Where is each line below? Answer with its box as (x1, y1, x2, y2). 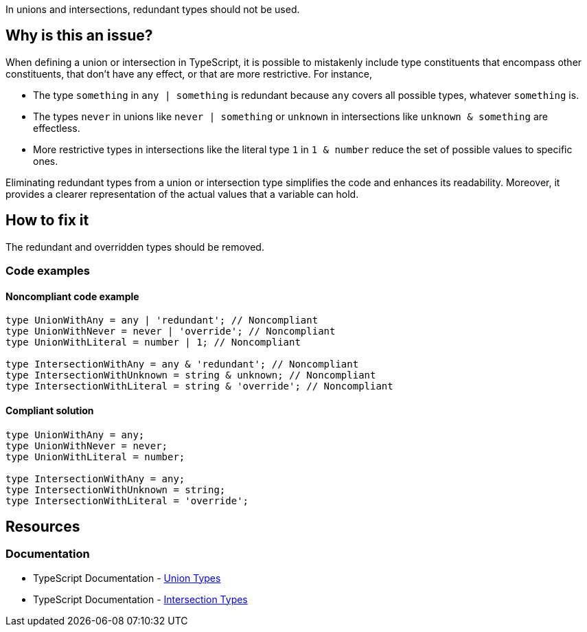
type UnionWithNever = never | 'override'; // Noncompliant (5, 326, 336, 337)
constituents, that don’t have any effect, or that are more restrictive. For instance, (5, 67, 372, 80)
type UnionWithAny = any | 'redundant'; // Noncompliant (5, 315, 319, 326)
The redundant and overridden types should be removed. (5, 240, 264, 253)
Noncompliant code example (5, 290, 139, 302)
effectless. (33, 122, 80, 134)
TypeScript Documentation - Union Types (33, 572, 221, 584)
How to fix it (5, 212, 89, 229)
